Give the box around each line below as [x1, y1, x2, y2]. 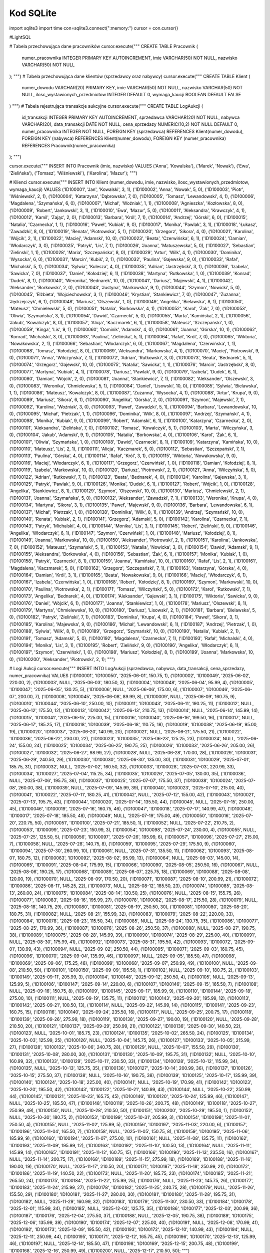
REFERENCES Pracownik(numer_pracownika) [21, 142, 115, 148]
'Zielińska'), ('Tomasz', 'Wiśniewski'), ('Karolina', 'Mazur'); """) [9, 170, 137, 176]
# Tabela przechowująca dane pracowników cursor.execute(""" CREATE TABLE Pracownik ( [9, 43, 198, 50]
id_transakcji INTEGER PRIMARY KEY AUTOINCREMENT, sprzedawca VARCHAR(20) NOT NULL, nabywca [21, 114, 240, 120]
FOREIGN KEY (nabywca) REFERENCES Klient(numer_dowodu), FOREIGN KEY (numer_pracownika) [21, 135, 226, 141]
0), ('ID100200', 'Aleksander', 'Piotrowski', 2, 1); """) [9, 656, 115, 662]
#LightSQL [9, 34, 31, 40]
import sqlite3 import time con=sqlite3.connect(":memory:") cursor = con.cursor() [9, 25, 178, 31]
